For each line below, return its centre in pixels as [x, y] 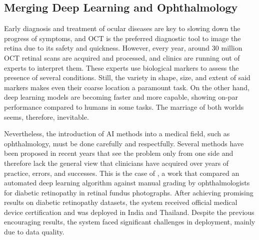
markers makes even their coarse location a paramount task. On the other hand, [127, 87]
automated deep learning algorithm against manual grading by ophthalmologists [127, 183]
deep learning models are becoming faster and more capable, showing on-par [121, 97]
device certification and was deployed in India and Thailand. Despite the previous [129, 212]
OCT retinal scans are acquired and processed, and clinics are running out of [122, 57]
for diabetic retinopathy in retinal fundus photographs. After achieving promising [129, 192]
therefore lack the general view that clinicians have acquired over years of [116, 163]
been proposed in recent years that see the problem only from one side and [119, 153]
